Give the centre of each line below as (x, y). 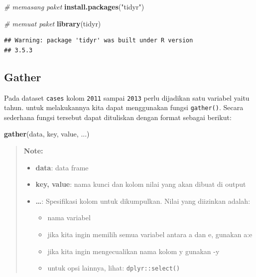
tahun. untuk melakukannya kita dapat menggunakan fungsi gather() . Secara (124, 107)
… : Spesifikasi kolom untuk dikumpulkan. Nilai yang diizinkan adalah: (143, 201)
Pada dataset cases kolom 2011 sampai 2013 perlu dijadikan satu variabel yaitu (127, 97)
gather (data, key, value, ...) (47, 134)
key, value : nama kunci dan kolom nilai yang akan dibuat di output (141, 184)
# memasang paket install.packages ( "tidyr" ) (74, 6)
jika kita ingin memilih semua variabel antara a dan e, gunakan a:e (150, 234)
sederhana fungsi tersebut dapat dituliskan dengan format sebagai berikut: (118, 117)
